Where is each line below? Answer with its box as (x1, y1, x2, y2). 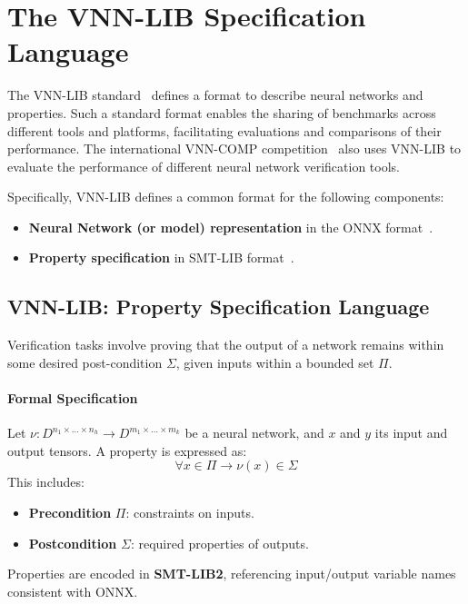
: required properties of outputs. (130, 533, 309, 552)
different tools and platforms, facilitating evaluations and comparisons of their (7, 121, 442, 140)
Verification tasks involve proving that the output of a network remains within (7, 335, 444, 354)
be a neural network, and (184, 423, 324, 442)
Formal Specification (7, 389, 138, 408)
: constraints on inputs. (125, 503, 254, 522)
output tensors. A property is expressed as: (7, 441, 247, 460)
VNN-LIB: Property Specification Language (7, 292, 430, 321)
